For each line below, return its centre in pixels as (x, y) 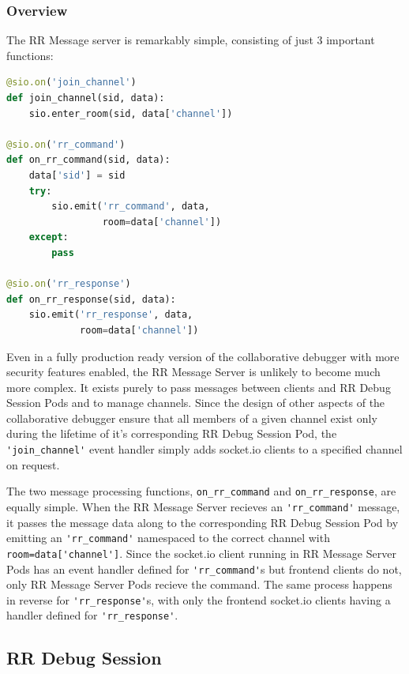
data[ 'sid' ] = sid (77, 175)
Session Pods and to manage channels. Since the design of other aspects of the (196, 403)
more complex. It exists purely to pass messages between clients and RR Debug (199, 387)
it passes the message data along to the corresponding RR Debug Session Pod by (203, 522)
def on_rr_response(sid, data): (91, 299)
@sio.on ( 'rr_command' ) (66, 144)
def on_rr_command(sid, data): (88, 160)
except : (49, 237)
